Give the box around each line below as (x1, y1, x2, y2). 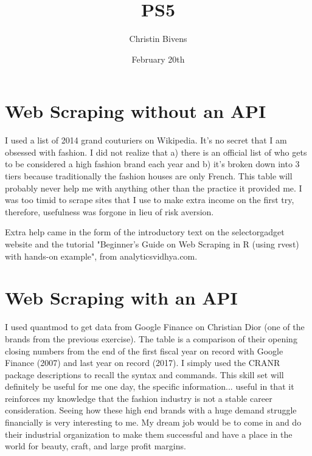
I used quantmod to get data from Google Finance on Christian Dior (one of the (5, 320, 305, 333)
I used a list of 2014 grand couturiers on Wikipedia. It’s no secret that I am (5, 134, 287, 147)
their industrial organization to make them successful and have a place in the (5, 427, 293, 440)
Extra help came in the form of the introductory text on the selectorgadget (5, 226, 285, 238)
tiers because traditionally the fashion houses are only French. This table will (5, 170, 293, 182)
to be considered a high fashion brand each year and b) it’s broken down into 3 (5, 157, 300, 170)
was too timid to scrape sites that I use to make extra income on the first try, (5, 193, 294, 206)
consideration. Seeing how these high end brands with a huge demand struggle (5, 404, 297, 416)
